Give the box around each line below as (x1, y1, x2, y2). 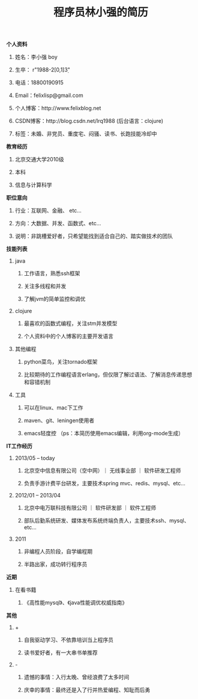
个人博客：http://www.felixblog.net (14, 105, 101, 112)
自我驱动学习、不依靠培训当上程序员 (23, 636, 114, 644)
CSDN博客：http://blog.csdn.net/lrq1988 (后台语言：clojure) (14, 117, 164, 125)
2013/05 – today (14, 455, 55, 462)
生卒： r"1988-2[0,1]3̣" (14, 66, 71, 73)
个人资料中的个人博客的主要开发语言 (23, 332, 114, 340)
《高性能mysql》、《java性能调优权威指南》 (23, 599, 128, 606)
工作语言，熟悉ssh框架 (23, 270, 80, 277)
